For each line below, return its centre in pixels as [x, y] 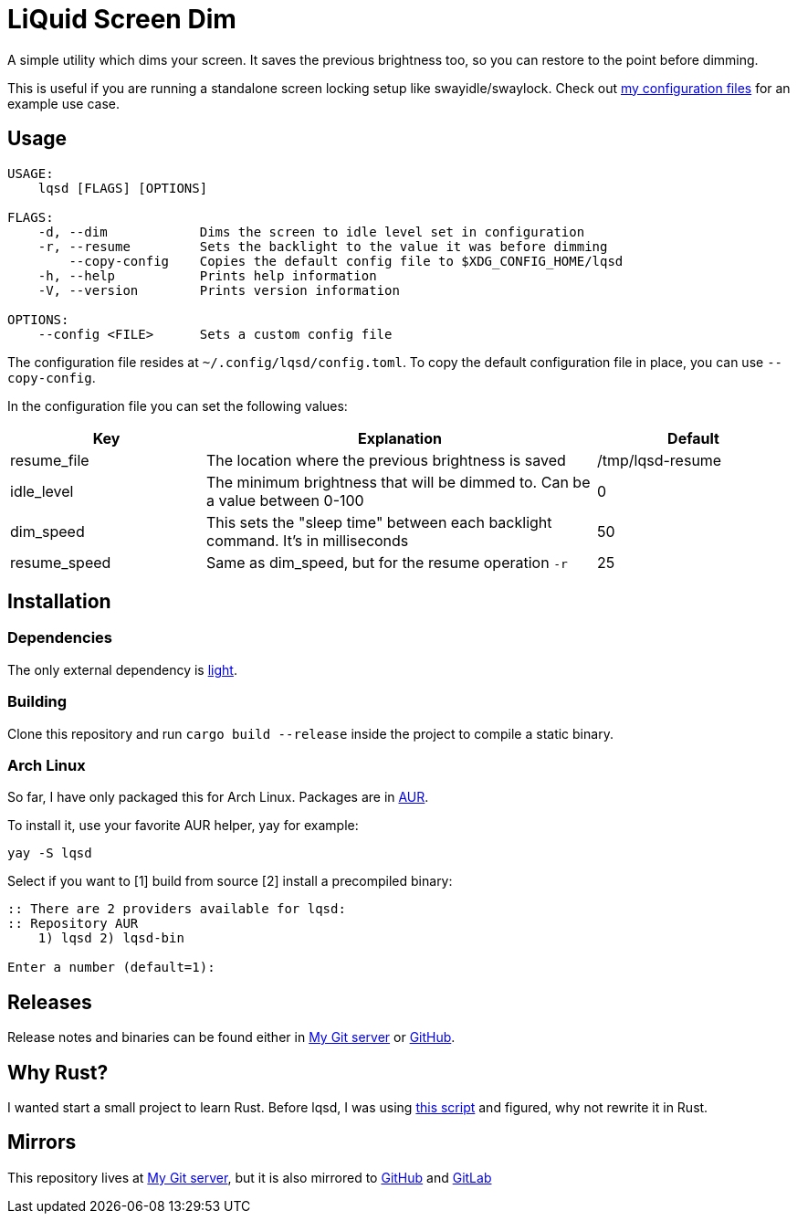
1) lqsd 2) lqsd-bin [111, 938]
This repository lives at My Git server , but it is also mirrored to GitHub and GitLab [250, 1177]
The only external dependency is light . [122, 669]
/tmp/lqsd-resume [660, 460]
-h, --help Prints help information [207, 275]
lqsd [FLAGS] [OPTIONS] [123, 188]
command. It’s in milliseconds [308, 540]
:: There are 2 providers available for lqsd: [177, 909]
